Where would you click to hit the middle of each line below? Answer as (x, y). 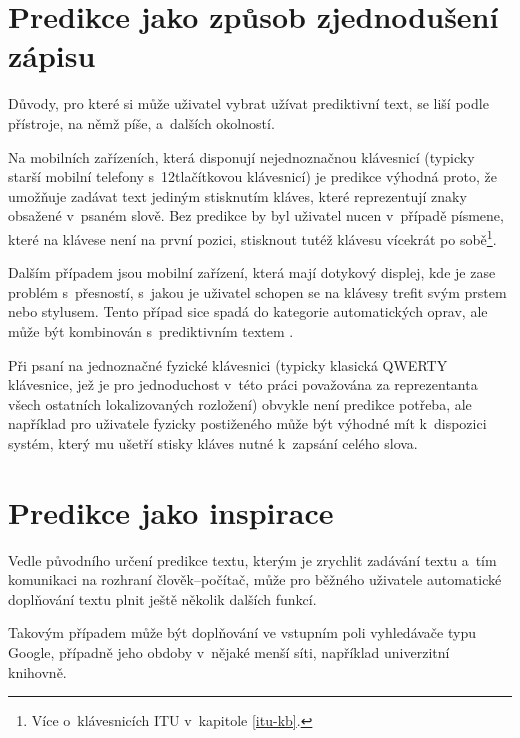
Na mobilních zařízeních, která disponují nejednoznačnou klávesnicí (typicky (241, 156)
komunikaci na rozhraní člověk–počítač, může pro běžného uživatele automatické (255, 579)
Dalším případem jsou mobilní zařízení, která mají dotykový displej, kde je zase (252, 272)
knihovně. (37, 671)
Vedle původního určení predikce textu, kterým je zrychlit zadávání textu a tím (252, 559)
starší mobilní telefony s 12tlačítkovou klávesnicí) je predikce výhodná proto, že (252, 176)
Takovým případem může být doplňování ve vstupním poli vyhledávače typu (242, 632)
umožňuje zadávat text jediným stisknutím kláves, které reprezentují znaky (237, 195)
